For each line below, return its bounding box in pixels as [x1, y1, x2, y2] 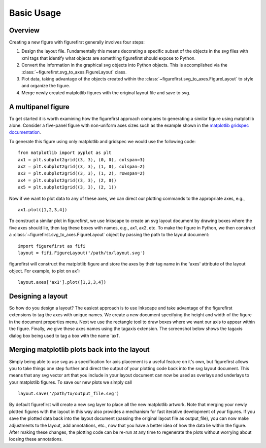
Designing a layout [9, 292, 68, 300]
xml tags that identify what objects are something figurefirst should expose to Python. [21, 55, 196, 61]
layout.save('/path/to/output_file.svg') [18, 391, 119, 397]
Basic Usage [9, 7, 61, 18]
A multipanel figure [9, 103, 70, 111]
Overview [9, 26, 40, 35]
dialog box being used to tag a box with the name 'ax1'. [9, 333, 121, 338]
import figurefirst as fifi [18, 243, 86, 249]
